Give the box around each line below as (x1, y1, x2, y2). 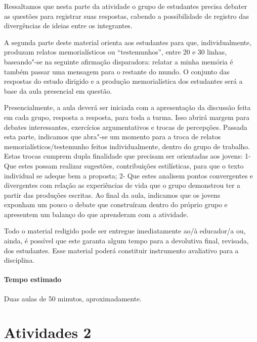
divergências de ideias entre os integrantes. (4, 20, 132, 31)
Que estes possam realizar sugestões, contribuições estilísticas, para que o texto (4, 160, 244, 171)
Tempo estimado (4, 274, 62, 285)
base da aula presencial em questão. (4, 85, 112, 96)
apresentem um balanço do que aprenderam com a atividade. (4, 209, 189, 219)
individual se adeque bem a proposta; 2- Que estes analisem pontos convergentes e (4, 170, 253, 180)
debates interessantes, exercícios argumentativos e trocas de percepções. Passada (4, 121, 248, 132)
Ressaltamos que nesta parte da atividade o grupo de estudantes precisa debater (4, 1, 247, 11)
